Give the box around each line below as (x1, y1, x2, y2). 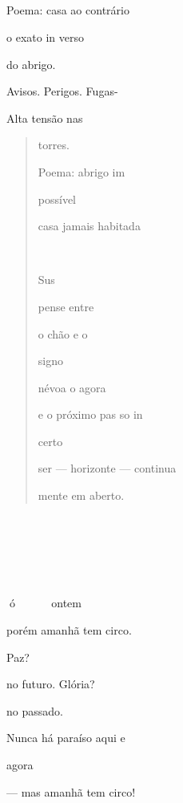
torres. (38, 136, 70, 153)
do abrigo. (6, 55, 56, 72)
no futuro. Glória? (6, 675, 95, 692)
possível (38, 190, 77, 207)
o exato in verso (6, 28, 84, 45)
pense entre (38, 298, 94, 314)
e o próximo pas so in (38, 406, 143, 423)
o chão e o (38, 325, 88, 342)
